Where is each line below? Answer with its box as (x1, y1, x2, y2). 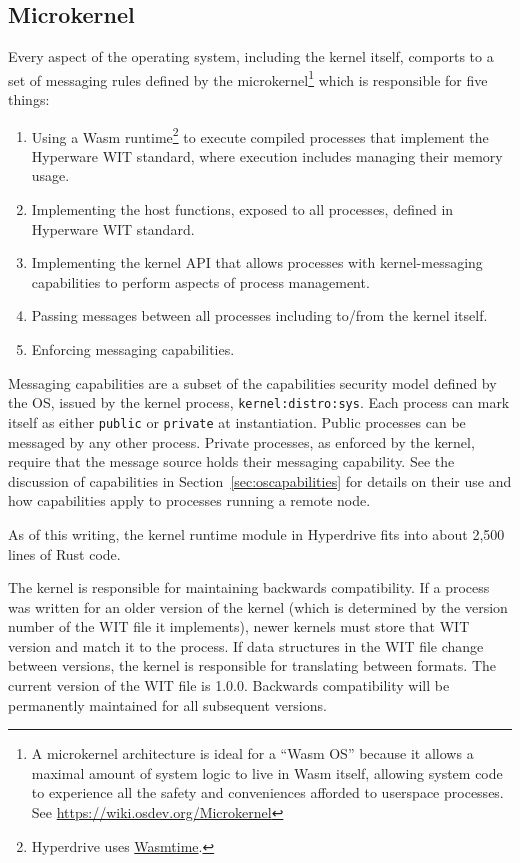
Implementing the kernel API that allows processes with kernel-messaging (31, 252, 483, 273)
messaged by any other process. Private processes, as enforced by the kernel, (8, 431, 475, 452)
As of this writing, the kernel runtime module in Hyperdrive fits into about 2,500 (8, 523, 505, 544)
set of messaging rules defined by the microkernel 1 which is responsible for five (8, 66, 488, 90)
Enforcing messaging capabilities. (31, 339, 235, 360)
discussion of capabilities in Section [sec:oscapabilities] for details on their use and (8, 470, 512, 491)
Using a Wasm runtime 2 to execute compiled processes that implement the (31, 123, 489, 147)
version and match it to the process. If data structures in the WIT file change (8, 635, 484, 656)
